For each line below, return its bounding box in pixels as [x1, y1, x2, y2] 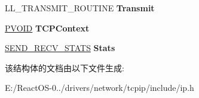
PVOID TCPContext [5, 21, 90, 34]
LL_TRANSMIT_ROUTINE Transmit [5, 2, 155, 14]
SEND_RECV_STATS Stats [5, 42, 115, 54]
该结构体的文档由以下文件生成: [5, 61, 124, 74]
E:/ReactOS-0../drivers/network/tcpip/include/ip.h [5, 81, 194, 94]
